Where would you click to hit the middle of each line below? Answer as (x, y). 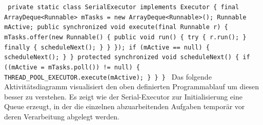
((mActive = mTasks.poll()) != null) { (72, 67)
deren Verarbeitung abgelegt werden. (62, 117)
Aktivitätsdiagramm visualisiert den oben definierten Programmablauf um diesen (131, 86)
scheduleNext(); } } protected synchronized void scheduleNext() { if (127, 57)
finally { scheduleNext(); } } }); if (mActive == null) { (107, 47)
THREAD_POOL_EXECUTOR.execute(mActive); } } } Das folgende (108, 76)
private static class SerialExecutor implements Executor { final (124, 7)
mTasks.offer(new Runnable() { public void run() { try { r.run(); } (125, 37)
